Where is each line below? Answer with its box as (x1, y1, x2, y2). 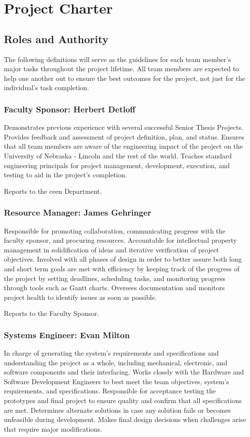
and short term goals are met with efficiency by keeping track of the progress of (4, 263, 239, 273)
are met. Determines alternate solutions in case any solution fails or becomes (4, 405, 231, 415)
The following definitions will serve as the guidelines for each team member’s (4, 54, 231, 64)
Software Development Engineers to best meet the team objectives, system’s (4, 376, 229, 386)
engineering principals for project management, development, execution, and (4, 160, 230, 170)
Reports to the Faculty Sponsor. (4, 308, 99, 318)
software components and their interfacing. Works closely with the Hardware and (4, 367, 244, 377)
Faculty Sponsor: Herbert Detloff (4, 103, 135, 115)
